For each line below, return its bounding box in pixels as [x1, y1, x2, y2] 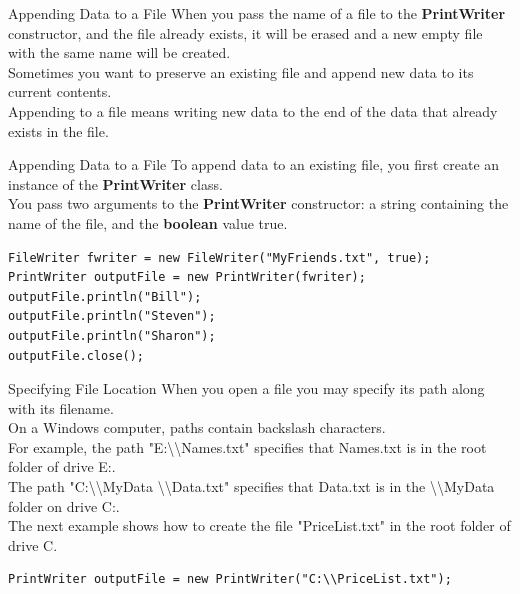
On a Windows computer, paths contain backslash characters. [8, 417, 386, 438]
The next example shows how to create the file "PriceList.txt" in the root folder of [8, 515, 511, 536]
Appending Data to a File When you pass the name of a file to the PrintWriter [8, 3, 506, 23]
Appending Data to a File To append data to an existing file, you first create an [8, 154, 500, 175]
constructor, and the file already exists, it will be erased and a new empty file [8, 22, 483, 43]
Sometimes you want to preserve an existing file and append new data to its [8, 61, 474, 82]
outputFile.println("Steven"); [8, 309, 216, 324]
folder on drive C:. [8, 495, 120, 516]
